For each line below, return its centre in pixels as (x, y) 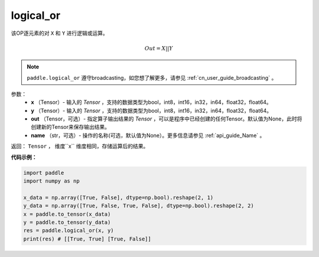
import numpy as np (51, 181)
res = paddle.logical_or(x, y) (69, 231)
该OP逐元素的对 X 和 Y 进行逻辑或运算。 (60, 33)
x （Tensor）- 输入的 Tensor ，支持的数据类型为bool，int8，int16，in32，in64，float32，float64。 (151, 102)
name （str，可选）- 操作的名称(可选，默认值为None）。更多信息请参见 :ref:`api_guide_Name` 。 (148, 135)
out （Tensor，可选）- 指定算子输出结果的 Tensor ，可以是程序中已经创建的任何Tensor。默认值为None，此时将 (167, 119)
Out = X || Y (159, 48)
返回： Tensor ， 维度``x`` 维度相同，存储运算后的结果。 (80, 146)
